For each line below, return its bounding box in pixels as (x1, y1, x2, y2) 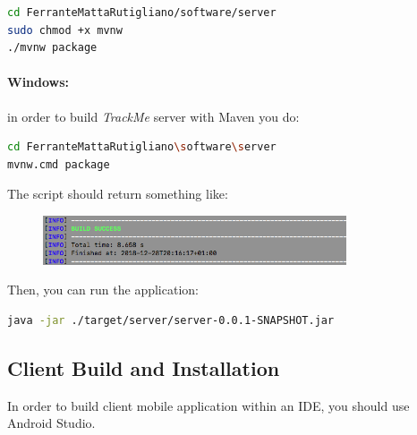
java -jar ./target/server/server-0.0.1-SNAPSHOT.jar (7, 313, 335, 327)
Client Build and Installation (7, 354, 280, 381)
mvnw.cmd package (7, 158, 110, 171)
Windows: (7, 72, 70, 91)
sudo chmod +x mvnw (7, 23, 123, 37)
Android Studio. (7, 414, 96, 432)
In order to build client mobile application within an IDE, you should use (7, 396, 410, 414)
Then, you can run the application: (7, 280, 199, 299)
